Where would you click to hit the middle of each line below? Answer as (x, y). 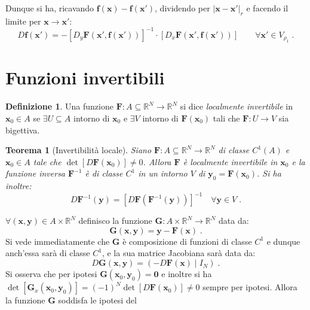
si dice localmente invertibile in (236, 106)
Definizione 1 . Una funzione (59, 106)
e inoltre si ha (187, 274)
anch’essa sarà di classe (48, 253)
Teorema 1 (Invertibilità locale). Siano (79, 150)
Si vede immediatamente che (58, 241)
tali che (226, 118)
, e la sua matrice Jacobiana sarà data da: (179, 253)
